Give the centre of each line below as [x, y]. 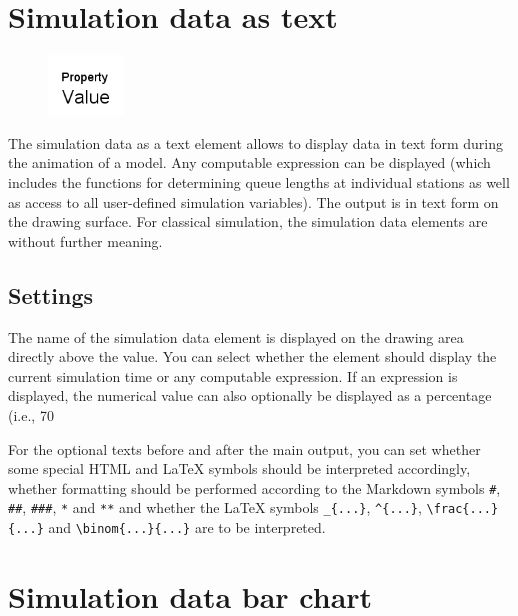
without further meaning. [85, 240]
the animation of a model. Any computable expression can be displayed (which [249, 162]
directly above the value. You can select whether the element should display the [252, 356]
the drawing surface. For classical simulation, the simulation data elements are [248, 221]
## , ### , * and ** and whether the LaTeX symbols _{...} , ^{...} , [215, 507]
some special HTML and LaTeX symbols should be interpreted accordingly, [239, 468]
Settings [50, 294]
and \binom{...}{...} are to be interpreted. [187, 527]
